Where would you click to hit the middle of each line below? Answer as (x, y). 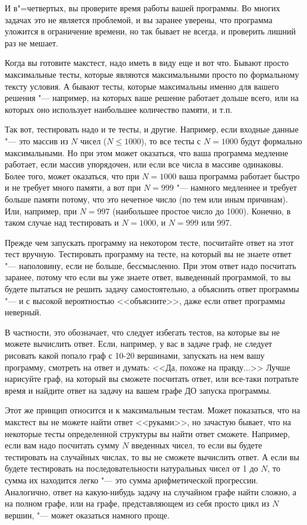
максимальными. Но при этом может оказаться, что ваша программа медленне (147, 152)
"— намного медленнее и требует (237, 187)
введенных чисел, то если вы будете (197, 445)
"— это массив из (37, 140)
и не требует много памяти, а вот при (73, 187)
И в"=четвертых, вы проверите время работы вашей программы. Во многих (143, 8)
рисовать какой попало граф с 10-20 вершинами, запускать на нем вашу (135, 355)
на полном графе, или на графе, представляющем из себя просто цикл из (137, 503)
